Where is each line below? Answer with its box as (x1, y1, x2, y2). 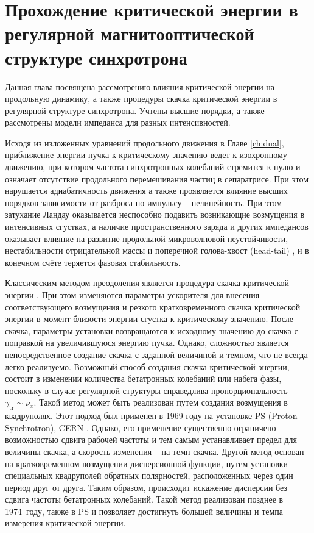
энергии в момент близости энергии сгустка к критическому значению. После (5, 312, 294, 325)
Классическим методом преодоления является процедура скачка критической (5, 276, 289, 289)
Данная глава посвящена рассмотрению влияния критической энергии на (5, 80, 275, 93)
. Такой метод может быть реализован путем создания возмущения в (33, 396, 288, 409)
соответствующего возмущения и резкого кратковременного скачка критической (5, 300, 301, 313)
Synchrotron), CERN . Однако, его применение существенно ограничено (5, 421, 276, 434)
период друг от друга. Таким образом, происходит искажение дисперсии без (5, 481, 287, 493)
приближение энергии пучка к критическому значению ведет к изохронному (5, 148, 287, 161)
